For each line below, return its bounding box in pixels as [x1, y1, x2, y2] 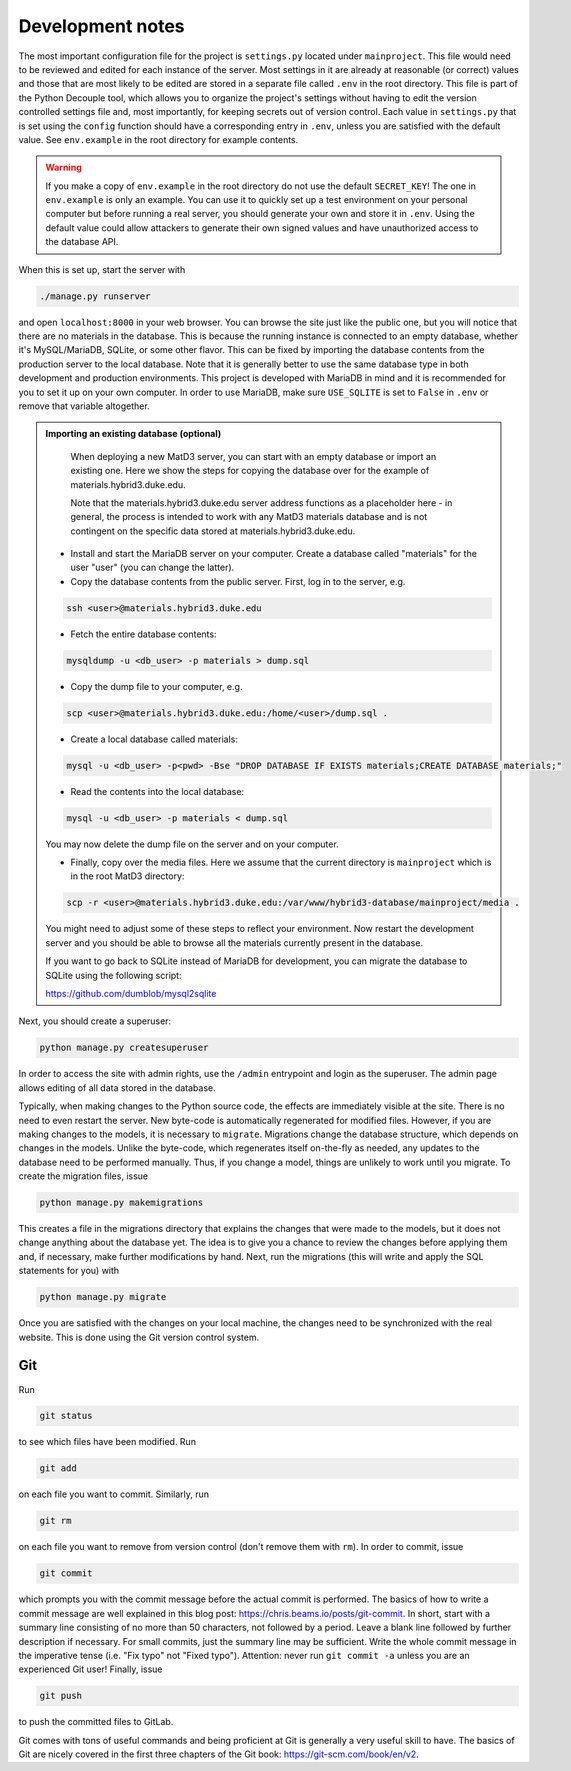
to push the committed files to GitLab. [18, 1716, 174, 1728]
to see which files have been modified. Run [18, 1436, 197, 1448]
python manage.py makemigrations [39, 1197, 204, 1209]
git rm [39, 1515, 72, 1527]
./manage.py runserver [39, 290, 151, 302]
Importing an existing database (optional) [45, 428, 222, 440]
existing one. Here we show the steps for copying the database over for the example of [70, 465, 430, 477]
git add [39, 1463, 77, 1474]
